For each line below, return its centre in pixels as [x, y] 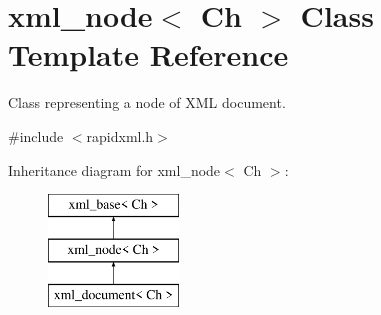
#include [36, 135]
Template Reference [148, 54]
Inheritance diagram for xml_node [114, 169]
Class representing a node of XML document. [147, 102]
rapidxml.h [120, 135]
